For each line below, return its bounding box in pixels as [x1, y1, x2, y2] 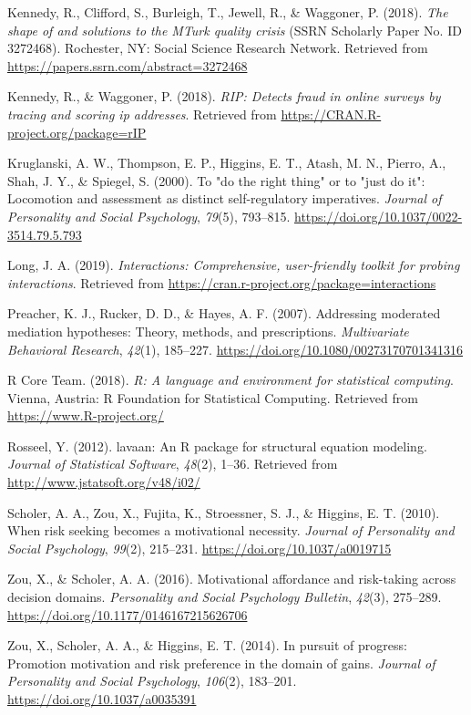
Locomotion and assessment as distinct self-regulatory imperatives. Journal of [7, 189, 442, 208]
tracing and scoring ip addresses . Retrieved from [7, 104, 277, 123]
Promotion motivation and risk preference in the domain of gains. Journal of [7, 653, 435, 672]
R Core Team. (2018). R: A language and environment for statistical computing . [7, 370, 454, 389]
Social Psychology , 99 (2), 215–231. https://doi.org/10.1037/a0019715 [7, 538, 392, 557]
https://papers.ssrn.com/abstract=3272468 [7, 56, 248, 75]
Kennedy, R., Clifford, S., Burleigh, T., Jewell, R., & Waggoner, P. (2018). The [7, 3, 448, 21]
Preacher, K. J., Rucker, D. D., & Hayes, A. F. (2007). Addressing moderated [7, 304, 441, 323]
